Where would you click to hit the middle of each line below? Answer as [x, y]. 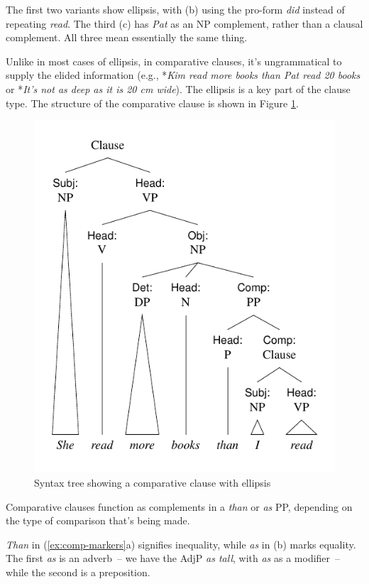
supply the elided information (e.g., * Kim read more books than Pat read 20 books [183, 75]
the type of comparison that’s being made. [98, 520]
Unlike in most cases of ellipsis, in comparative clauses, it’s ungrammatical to [174, 61]
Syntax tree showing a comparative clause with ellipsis [153, 483]
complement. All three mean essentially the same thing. [127, 37]
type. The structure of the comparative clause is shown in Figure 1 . [152, 103]
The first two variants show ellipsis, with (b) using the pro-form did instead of [175, 9]
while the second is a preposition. [78, 572]
